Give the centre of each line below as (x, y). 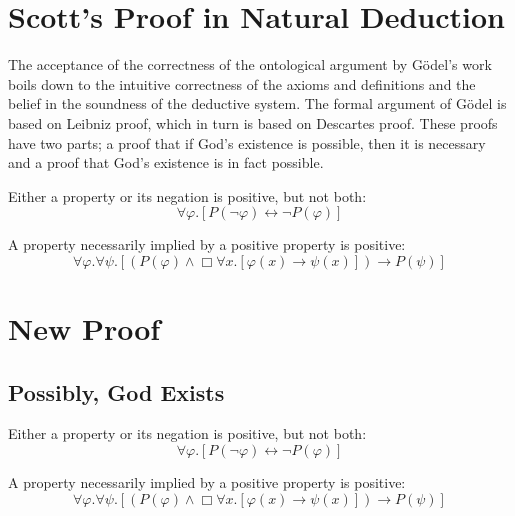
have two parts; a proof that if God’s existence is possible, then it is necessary (247, 142)
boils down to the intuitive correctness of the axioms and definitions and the (242, 83)
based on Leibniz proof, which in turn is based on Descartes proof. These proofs (253, 122)
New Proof (84, 328)
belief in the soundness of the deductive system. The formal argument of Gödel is (257, 103)
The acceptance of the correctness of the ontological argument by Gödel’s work (250, 64)
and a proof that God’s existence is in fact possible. (166, 162)
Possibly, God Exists (116, 391)
